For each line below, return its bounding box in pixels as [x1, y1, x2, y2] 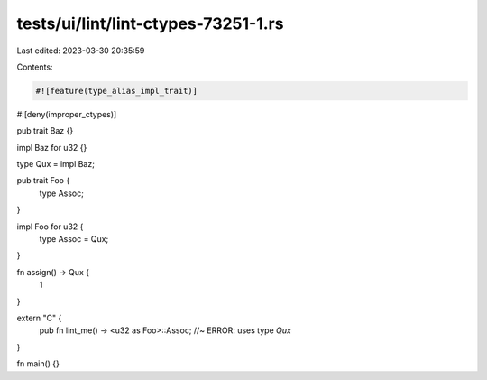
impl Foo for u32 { [16, 221, 84, 232]
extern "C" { [16, 312, 62, 323]
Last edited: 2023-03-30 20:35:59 [16, 45, 145, 56]
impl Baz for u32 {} [16, 142, 87, 153]
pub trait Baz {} [16, 125, 74, 136]
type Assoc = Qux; [39, 234, 109, 245]
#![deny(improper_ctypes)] [16, 108, 117, 119]
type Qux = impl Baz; [16, 159, 95, 170]
